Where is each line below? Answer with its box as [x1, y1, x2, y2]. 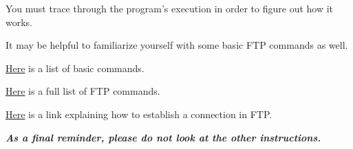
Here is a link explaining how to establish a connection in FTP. [6, 106, 272, 121]
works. [6, 14, 33, 29]
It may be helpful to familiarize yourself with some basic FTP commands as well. [6, 38, 348, 52]
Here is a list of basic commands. [6, 60, 145, 75]
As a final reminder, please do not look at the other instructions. [6, 130, 321, 144]
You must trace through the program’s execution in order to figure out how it [6, 1, 334, 15]
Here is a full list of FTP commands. [6, 84, 160, 98]
